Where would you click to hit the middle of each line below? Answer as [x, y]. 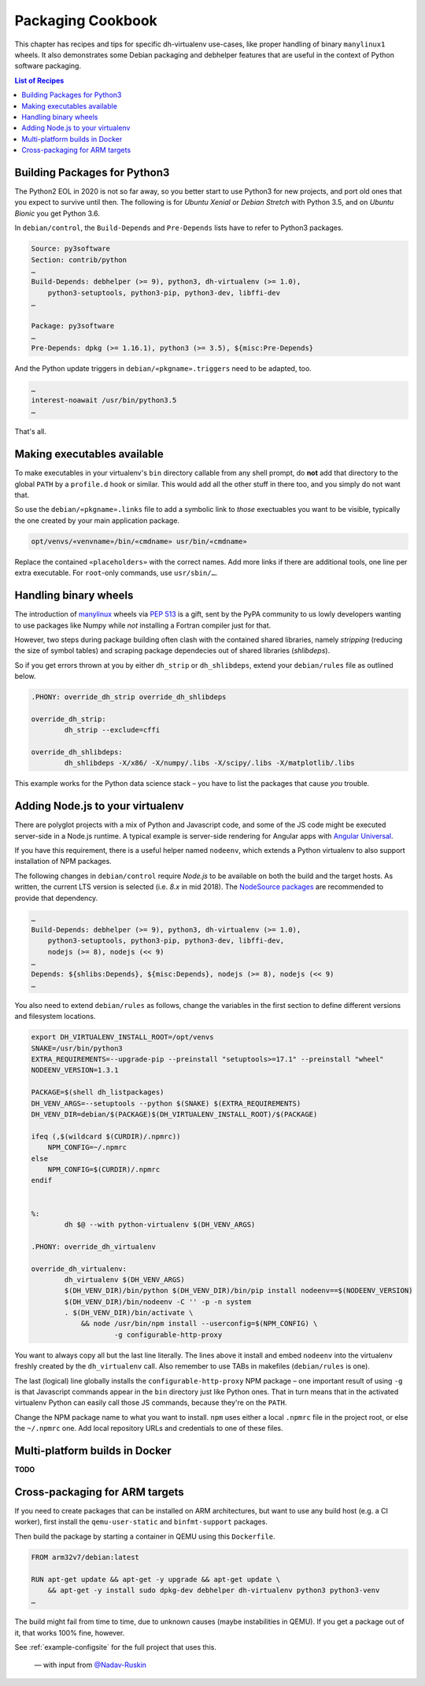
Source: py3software [70, 249]
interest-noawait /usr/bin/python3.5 [104, 400]
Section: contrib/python [79, 259]
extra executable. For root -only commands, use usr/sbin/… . [116, 573]
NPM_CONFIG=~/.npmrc [87, 1147]
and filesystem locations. [55, 1017]
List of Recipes [39, 80]
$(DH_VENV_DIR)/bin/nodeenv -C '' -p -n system [158, 1302]
